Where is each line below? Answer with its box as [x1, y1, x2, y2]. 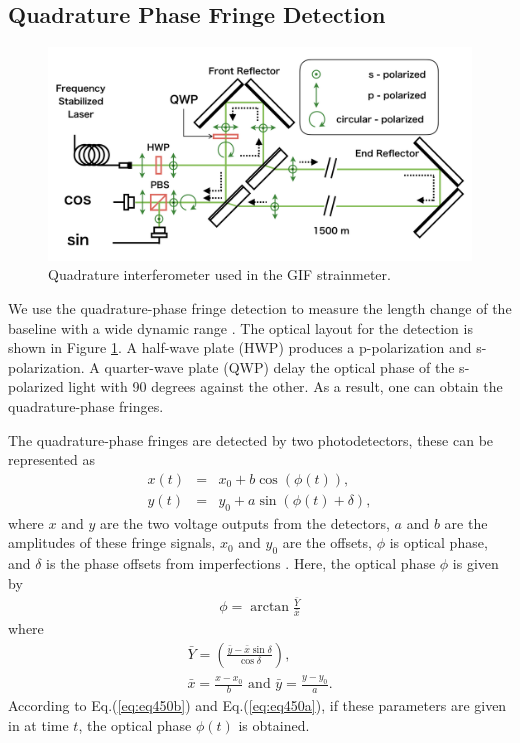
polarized [8, 376, 64, 397]
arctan [250, 600, 290, 615]
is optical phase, [389, 532, 488, 553]
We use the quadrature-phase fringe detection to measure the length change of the [8, 298, 512, 319]
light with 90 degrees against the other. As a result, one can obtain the [68, 376, 503, 397]
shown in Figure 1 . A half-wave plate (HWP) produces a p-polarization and [8, 337, 472, 358]
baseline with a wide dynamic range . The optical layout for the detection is [8, 317, 473, 338]
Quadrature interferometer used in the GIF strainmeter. [48, 264, 391, 285]
